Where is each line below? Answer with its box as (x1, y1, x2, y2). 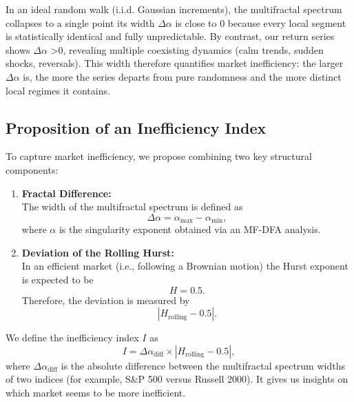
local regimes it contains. (6, 83, 110, 97)
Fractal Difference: (21, 185, 112, 200)
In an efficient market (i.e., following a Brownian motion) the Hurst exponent (21, 259, 348, 273)
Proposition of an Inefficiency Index (6, 117, 267, 138)
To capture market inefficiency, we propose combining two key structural (6, 149, 312, 163)
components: (6, 162, 59, 177)
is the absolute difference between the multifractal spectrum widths (61, 358, 345, 372)
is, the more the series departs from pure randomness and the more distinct (23, 69, 342, 83)
